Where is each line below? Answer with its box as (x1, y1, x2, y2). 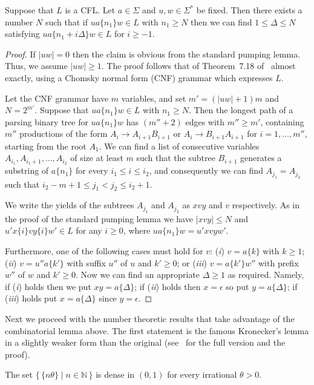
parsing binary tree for (5, 115, 88, 128)
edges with (185, 115, 225, 128)
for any (76, 224, 102, 237)
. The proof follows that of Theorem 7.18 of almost (101, 59, 296, 72)
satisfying (5, 27, 40, 40)
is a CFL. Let (65, 4, 116, 16)
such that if (45, 15, 88, 28)
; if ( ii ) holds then (134, 280, 201, 292)
